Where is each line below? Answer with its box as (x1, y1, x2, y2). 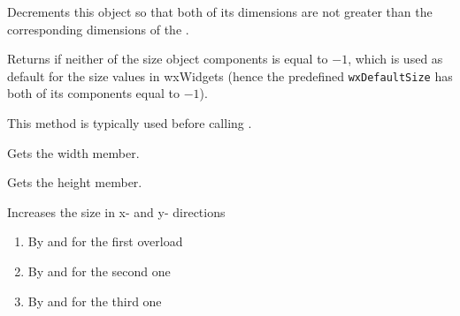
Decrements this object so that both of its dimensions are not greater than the (7, 3, 433, 20)
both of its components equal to (7, 84, 180, 102)
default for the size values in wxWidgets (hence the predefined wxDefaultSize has (7, 66, 453, 85)
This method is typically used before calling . (7, 114, 252, 132)
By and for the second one (27, 262, 171, 280)
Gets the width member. (7, 143, 140, 162)
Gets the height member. (7, 173, 142, 192)
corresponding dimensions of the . (7, 19, 189, 38)
